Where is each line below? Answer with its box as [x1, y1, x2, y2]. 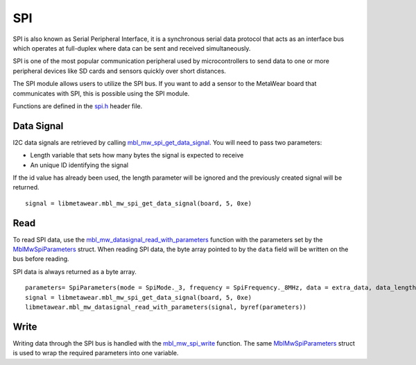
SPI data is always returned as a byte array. [12, 267, 137, 275]
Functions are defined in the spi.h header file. [12, 101, 143, 110]
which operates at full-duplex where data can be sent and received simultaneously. [12, 44, 251, 52]
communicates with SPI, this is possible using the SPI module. [12, 89, 190, 97]
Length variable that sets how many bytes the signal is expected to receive [30, 151, 244, 160]
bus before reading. [12, 255, 69, 263]
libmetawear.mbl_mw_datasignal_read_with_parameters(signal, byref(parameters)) [25, 303, 307, 311]
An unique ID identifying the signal [30, 160, 129, 169]
